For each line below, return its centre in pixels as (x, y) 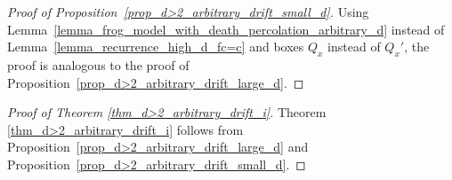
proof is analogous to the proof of (98, 64)
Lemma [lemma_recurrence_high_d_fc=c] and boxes (156, 47)
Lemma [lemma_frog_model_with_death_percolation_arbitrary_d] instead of (226, 29)
